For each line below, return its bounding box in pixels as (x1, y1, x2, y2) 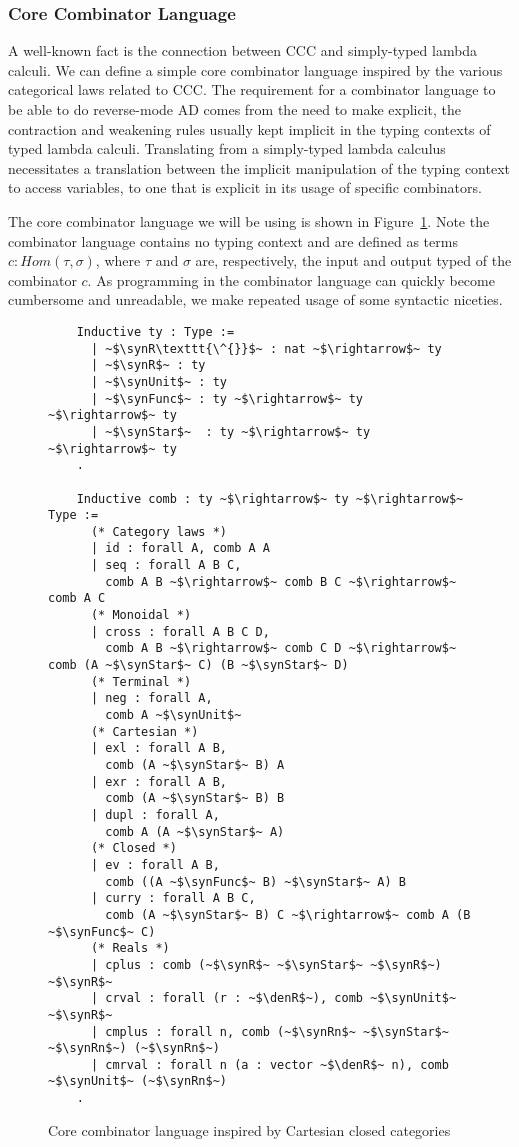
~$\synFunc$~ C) (48, 924, 156, 939)
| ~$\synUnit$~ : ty (90, 374, 227, 389)
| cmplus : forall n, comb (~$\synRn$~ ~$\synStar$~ (90, 1024, 449, 1039)
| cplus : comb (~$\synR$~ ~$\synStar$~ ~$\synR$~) (90, 957, 442, 972)
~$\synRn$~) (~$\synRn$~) (48, 1041, 220, 1056)
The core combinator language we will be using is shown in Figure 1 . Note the (8, 210, 490, 231)
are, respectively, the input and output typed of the (195, 250, 512, 271)
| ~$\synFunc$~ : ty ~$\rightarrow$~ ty (90, 391, 363, 406)
